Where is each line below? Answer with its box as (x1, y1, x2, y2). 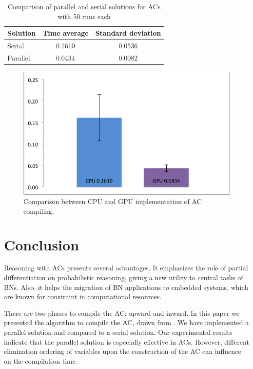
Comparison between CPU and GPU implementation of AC (23, 196, 202, 206)
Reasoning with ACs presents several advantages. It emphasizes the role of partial (4, 263, 248, 273)
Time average (42, 28, 89, 38)
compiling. (23, 205, 55, 216)
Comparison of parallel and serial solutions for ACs (7, 1, 161, 11)
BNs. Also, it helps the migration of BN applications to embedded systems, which (4, 282, 249, 292)
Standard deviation (95, 28, 161, 38)
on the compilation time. (4, 355, 78, 366)
